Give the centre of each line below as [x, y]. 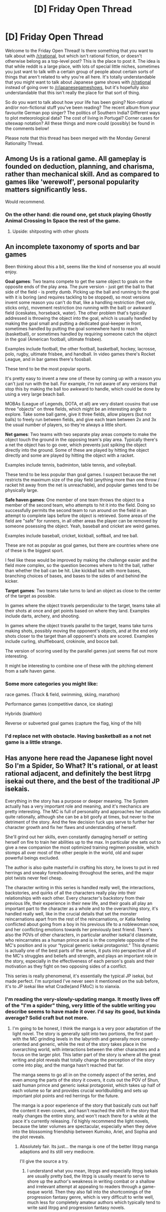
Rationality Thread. [24, 143]
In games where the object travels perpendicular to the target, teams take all [83, 605]
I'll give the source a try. [44, 1161]
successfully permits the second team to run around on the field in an [76, 510]
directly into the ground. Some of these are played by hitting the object [77, 450]
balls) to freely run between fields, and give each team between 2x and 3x [81, 419]
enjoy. [11, 272]
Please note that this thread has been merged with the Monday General [78, 138]
